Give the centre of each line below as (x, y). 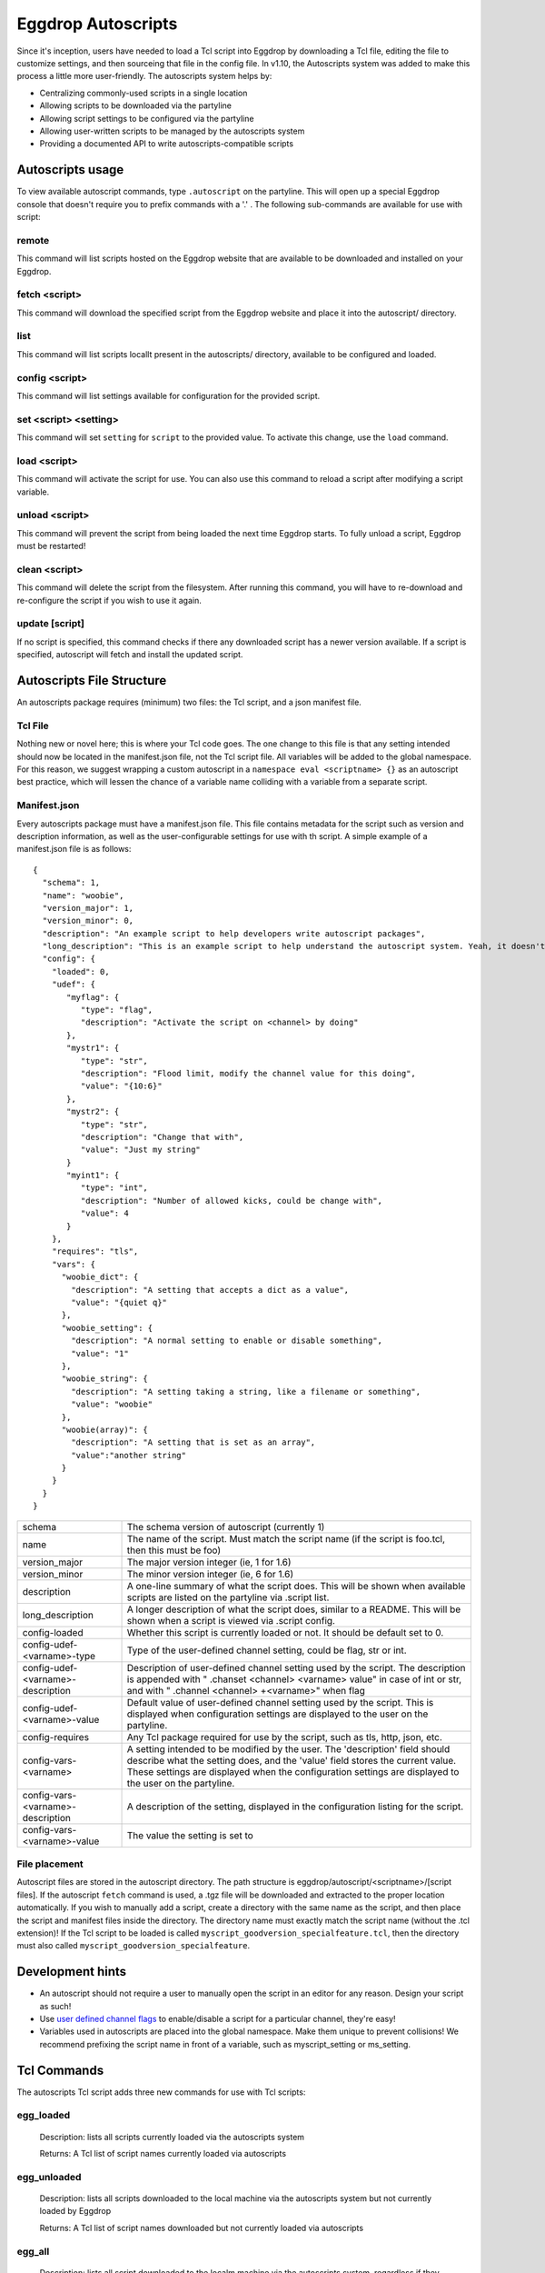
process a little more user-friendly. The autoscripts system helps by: (144, 76)
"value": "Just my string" (141, 1150)
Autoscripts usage (70, 170)
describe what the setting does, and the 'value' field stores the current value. (292, 1760)
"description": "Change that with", (162, 1137)
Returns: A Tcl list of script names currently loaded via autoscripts (163, 2154)
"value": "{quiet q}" (119, 1302)
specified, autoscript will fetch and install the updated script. (130, 655)
